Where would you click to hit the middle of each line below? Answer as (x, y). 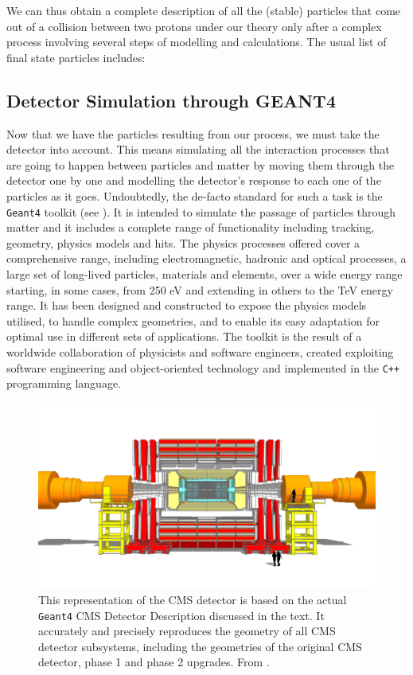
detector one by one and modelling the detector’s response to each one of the (194, 180)
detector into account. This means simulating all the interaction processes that (198, 149)
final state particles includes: (76, 57)
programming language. (64, 383)
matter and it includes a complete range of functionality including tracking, (191, 227)
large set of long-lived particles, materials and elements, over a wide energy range (205, 273)
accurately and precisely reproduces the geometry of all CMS (187, 631)
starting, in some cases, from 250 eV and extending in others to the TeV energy (200, 289)
